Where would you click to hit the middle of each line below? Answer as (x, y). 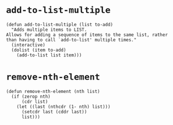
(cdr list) (35, 101)
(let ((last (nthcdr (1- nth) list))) (63, 106)
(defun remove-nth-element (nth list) (53, 91)
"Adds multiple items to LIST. (49, 30)
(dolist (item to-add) (39, 50)
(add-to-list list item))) (49, 55)
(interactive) (28, 45)
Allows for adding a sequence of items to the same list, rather (87, 35)
